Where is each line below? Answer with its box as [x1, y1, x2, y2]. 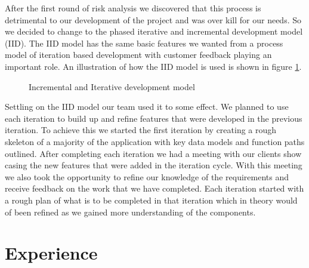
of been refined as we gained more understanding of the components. [5, 205, 256, 218]
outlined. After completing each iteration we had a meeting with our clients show [5, 147, 302, 159]
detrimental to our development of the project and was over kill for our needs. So [5, 13, 301, 26]
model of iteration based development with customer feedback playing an [5, 48, 272, 61]
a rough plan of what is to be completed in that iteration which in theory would [5, 193, 298, 206]
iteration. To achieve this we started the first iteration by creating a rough [5, 124, 277, 136]
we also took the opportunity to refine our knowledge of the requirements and [5, 170, 289, 183]
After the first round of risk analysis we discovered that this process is [5, 2, 261, 14]
